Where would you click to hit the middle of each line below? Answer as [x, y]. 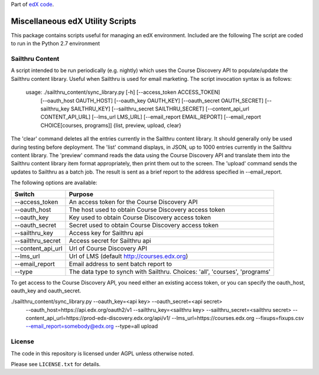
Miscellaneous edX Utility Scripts [74, 21]
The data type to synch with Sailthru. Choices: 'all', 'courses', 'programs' [170, 272]
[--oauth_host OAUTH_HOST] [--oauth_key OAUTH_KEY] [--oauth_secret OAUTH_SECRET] [152, 100]
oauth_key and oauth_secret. [46, 291]
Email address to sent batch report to [121, 264]
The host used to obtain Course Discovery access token [147, 210]
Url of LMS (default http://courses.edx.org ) [128, 256]
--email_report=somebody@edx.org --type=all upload [92, 326]
